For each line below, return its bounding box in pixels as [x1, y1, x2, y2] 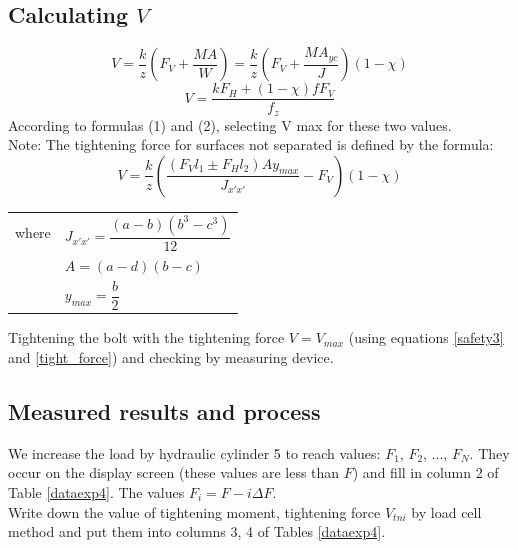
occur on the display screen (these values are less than [8, 462, 340, 483]
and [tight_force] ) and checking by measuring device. [8, 346, 334, 367]
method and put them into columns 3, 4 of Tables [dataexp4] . [8, 521, 386, 542]
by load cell [411, 501, 482, 522]
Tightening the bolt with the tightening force [8, 327, 285, 348]
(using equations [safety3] [348, 327, 504, 348]
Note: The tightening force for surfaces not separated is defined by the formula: [8, 134, 494, 155]
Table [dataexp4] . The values [8, 481, 185, 502]
